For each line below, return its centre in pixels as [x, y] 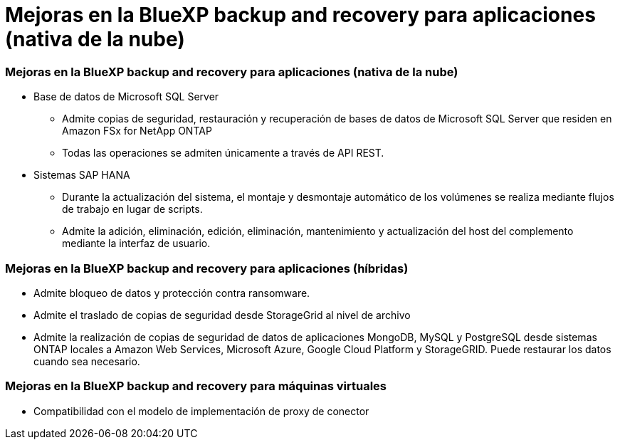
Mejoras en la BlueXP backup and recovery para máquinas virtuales [196, 386]
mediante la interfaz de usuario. [136, 244]
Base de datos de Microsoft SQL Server [126, 97]
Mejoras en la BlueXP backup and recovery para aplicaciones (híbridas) [207, 268]
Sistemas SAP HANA [82, 175]
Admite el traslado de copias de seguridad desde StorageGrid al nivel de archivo [222, 315]
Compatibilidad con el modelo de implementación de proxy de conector [201, 411]
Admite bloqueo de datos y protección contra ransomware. [172, 293]
